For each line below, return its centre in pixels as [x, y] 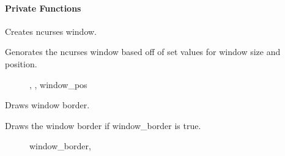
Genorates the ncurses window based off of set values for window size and [143, 52]
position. [21, 63]
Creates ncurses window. [51, 31]
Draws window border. [47, 105]
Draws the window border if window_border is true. [103, 125]
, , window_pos [58, 84]
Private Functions [43, 8]
